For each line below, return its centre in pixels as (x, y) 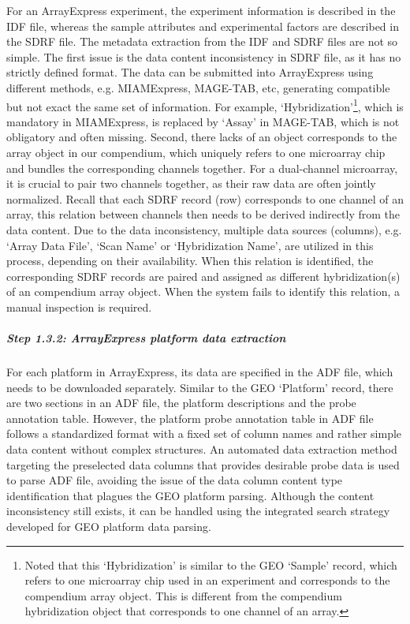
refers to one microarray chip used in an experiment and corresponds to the (207, 580)
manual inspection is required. (79, 306)
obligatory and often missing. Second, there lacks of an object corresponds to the (202, 137)
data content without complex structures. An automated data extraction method (202, 449)
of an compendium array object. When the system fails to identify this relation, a (203, 291)
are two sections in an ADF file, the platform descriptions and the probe (181, 403)
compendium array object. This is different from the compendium (183, 595)
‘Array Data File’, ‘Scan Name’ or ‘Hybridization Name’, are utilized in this (190, 245)
